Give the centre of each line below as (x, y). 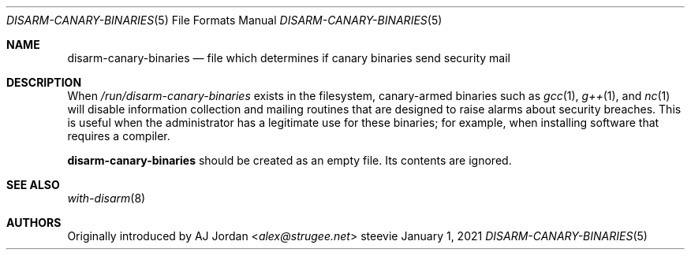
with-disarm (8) (106, 198)
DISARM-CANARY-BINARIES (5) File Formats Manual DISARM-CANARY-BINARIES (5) (224, 20)
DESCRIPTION (44, 82)
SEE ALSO (33, 185)
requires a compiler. (119, 136)
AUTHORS (34, 223)
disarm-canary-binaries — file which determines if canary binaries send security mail (289, 58)
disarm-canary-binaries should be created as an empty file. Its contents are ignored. (289, 160)
